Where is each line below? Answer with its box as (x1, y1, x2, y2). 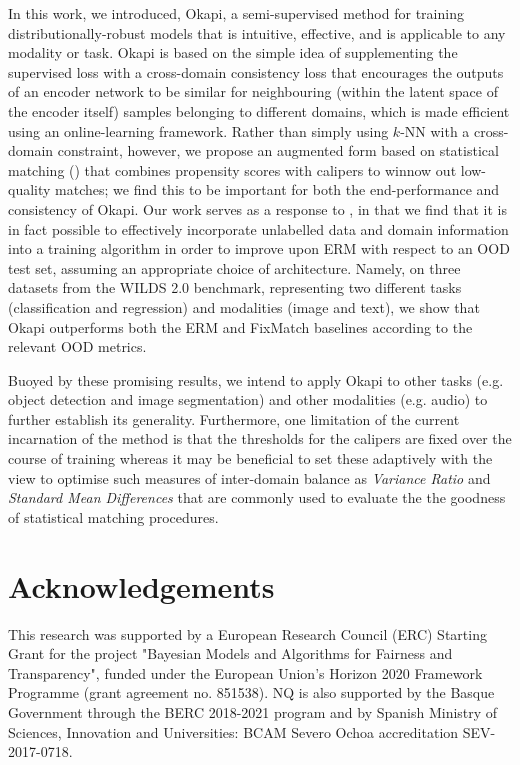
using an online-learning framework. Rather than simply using (8, 120, 389, 141)
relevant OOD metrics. (8, 336, 147, 357)
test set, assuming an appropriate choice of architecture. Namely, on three (8, 257, 461, 278)
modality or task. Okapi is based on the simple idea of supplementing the (8, 42, 458, 63)
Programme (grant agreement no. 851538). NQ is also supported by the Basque (8, 682, 495, 703)
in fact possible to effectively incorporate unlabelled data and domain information (8, 218, 509, 239)
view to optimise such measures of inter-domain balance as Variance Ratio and (8, 467, 491, 488)
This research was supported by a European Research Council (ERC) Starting (8, 623, 487, 644)
